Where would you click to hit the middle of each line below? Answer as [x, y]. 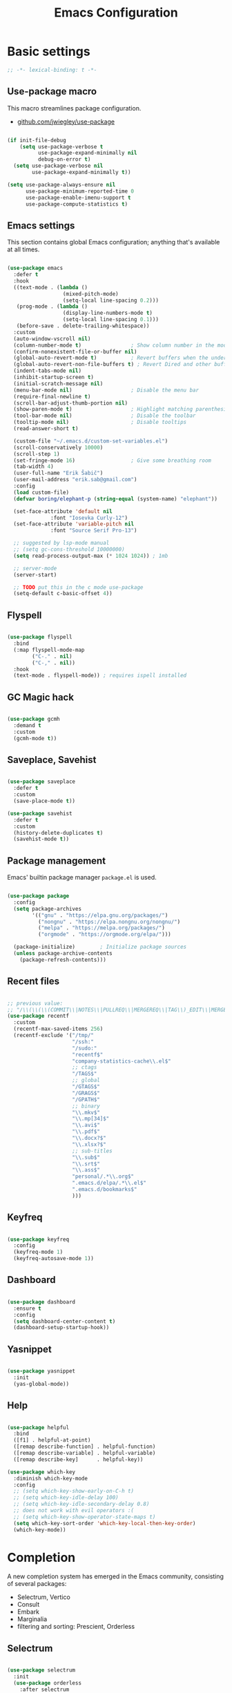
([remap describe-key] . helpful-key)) [78, 1459]
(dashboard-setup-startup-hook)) [61, 1328]
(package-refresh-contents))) [63, 960]
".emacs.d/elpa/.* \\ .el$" [109, 1183]
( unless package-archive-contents [63, 954]
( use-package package [38, 896]
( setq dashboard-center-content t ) [65, 1321]
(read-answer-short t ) [46, 429]
